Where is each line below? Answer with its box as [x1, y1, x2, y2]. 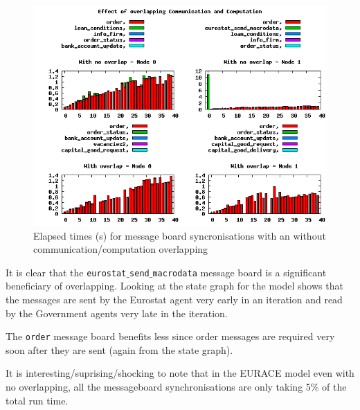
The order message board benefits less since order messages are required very [6, 329, 335, 344]
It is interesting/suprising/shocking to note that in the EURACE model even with [6, 366, 354, 380]
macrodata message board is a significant [152, 265, 327, 279]
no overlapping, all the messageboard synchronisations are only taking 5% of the [6, 380, 347, 394]
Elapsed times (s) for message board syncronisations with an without [33, 228, 326, 242]
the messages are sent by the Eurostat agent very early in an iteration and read [6, 292, 343, 307]
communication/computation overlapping [33, 242, 208, 256]
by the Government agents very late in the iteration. [6, 305, 228, 320]
